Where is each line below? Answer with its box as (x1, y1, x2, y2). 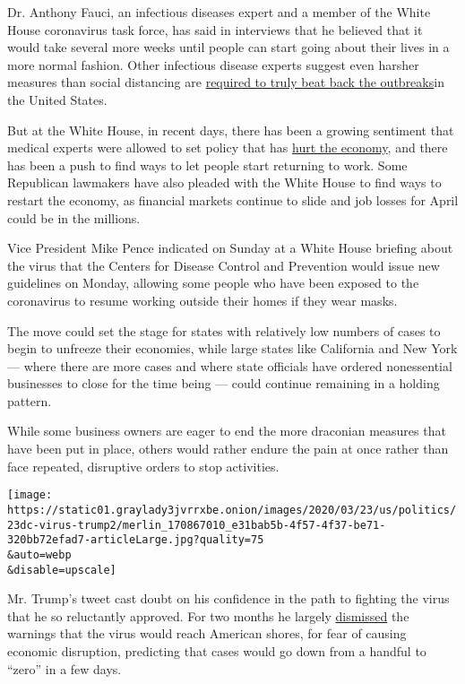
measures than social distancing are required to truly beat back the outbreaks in (7, 73, 444, 91)
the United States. (7, 90, 108, 108)
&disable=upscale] (7, 563, 116, 576)
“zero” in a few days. (7, 659, 122, 678)
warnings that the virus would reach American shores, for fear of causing (7, 624, 407, 643)
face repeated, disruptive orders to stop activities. (7, 456, 280, 475)
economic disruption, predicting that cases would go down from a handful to (7, 641, 426, 660)
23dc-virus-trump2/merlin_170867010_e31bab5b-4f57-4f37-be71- (7, 518, 386, 532)
